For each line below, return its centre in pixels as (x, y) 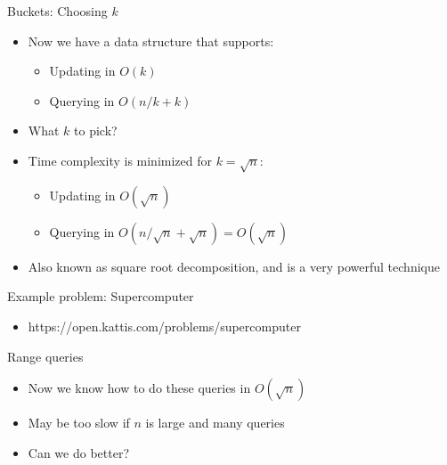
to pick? (96, 131)
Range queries (45, 356)
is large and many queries (215, 423)
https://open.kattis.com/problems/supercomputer (164, 326)
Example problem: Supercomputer (101, 296)
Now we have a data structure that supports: (151, 41)
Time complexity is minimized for (120, 160)
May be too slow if (79, 423)
